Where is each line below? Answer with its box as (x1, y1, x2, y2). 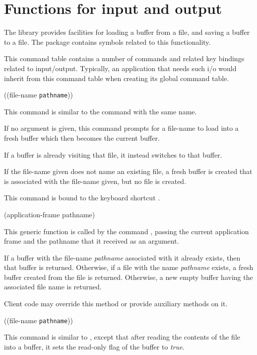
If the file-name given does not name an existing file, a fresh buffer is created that (4, 166, 253, 177)
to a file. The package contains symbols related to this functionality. (4, 36, 211, 47)
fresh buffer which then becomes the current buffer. (4, 132, 160, 143)
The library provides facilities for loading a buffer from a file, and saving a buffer (4, 27, 250, 37)
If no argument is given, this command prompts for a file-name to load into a (4, 123, 239, 133)
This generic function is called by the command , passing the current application (4, 226, 249, 236)
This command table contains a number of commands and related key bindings (4, 53, 245, 64)
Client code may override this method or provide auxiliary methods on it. (4, 298, 228, 309)
